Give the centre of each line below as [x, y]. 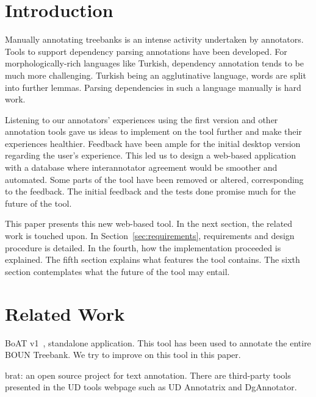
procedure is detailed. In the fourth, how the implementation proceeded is [143, 247]
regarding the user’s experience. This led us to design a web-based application [150, 155]
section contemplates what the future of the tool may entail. [117, 271]
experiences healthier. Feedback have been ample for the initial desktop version [153, 143]
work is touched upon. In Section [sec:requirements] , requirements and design [150, 236]
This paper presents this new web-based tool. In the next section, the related [149, 224]
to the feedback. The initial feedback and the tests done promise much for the [150, 191]
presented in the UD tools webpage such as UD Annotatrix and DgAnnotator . [151, 387]
